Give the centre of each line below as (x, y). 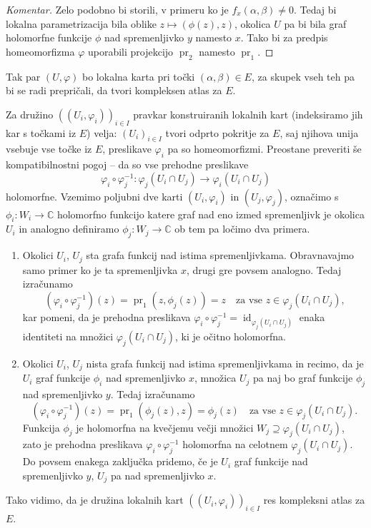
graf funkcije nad (271, 461)
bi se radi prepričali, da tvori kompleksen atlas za (114, 90)
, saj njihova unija (319, 132)
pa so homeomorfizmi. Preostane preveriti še (264, 149)
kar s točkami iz (41, 132)
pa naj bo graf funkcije (303, 378)
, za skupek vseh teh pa (303, 76)
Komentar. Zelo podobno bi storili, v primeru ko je (117, 9)
